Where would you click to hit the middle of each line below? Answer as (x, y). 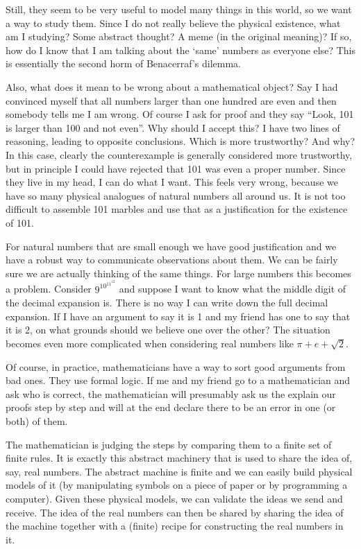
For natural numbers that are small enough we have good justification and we (171, 246)
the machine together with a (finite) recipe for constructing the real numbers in (175, 526)
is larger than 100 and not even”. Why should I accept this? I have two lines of (173, 127)
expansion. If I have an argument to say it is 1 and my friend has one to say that (178, 316)
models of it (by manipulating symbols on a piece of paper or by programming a (177, 485)
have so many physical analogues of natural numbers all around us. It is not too (176, 195)
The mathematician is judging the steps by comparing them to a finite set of (169, 444)
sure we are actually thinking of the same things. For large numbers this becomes (178, 273)
